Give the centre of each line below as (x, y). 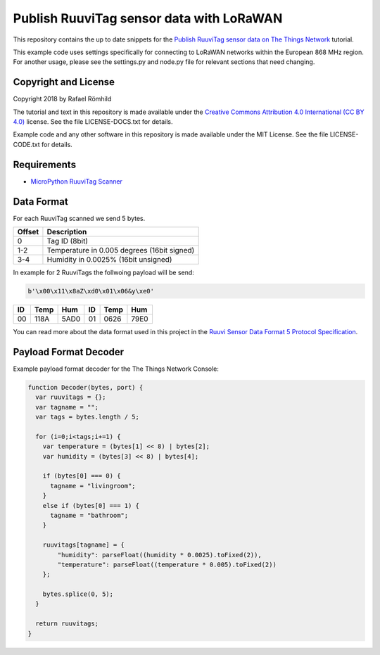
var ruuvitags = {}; (71, 397)
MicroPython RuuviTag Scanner (77, 181)
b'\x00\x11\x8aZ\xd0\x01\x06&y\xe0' (91, 291)
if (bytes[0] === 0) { (82, 476)
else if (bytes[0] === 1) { (91, 505)
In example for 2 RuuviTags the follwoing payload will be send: (104, 272)
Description (67, 232)
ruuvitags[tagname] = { (83, 545)
